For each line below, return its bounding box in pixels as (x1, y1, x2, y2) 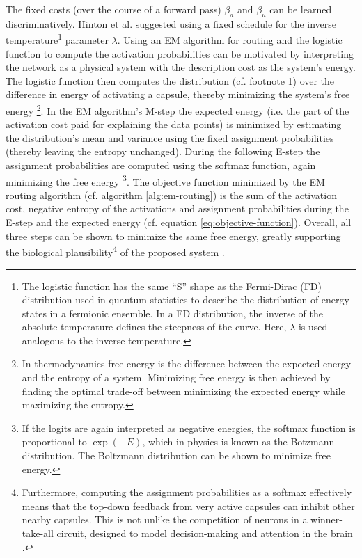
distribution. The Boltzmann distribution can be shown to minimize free (22, 448, 331, 463)
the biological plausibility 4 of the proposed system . (6, 243, 225, 259)
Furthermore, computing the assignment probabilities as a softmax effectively (22, 485, 352, 500)
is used (298, 319, 328, 334)
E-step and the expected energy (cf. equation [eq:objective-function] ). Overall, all (6, 215, 352, 230)
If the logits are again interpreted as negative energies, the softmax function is (22, 420, 356, 435)
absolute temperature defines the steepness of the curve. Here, (22, 319, 287, 334)
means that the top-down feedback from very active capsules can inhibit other (22, 498, 355, 513)
